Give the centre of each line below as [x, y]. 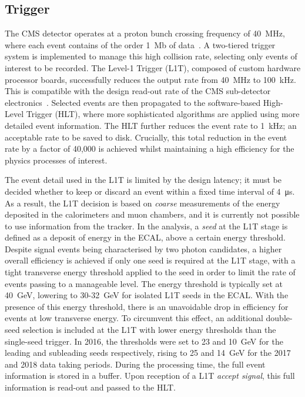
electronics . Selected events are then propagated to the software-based [133, 102]
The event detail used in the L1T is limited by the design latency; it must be [143, 180]
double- [279, 318]
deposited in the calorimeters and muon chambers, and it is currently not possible [152, 214]
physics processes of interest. [56, 160]
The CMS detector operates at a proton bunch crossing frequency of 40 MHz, [145, 33]
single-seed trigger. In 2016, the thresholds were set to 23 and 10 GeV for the [144, 341]
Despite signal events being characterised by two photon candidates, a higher [143, 248]
